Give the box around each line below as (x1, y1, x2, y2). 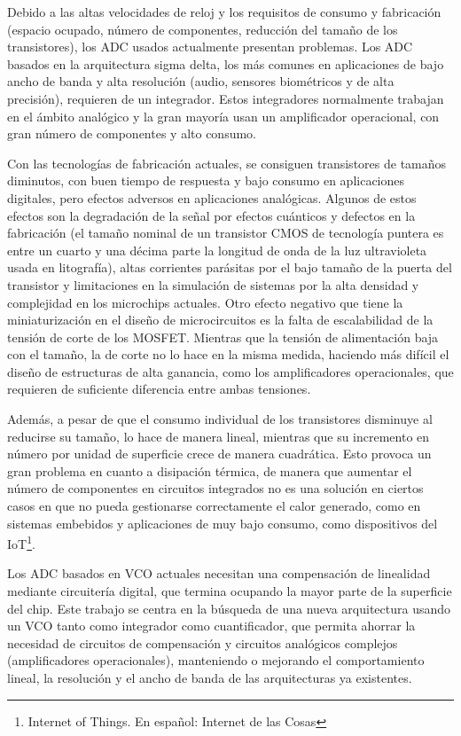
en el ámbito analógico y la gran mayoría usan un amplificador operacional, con (7, 106, 440, 125)
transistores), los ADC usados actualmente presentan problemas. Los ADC (7, 37, 413, 56)
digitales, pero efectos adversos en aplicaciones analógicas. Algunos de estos (7, 188, 417, 207)
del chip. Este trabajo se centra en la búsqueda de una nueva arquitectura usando (7, 599, 451, 617)
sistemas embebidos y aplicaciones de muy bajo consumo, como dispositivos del (7, 513, 438, 532)
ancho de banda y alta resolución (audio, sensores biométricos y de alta (7, 72, 395, 90)
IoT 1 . (7, 532, 35, 552)
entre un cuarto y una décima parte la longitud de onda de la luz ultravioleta (7, 240, 427, 259)
